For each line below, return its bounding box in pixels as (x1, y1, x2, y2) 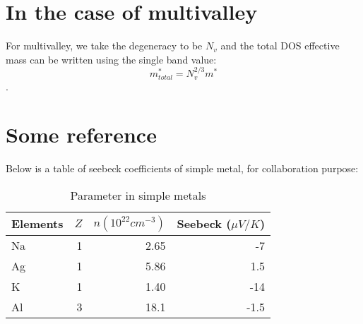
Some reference (6, 120, 157, 149)
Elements (11, 215, 64, 232)
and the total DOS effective (220, 38, 340, 53)
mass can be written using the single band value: (6, 52, 217, 66)
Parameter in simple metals (70, 186, 206, 203)
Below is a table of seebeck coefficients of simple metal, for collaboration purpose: (6, 161, 359, 176)
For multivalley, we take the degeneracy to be (6, 38, 203, 53)
